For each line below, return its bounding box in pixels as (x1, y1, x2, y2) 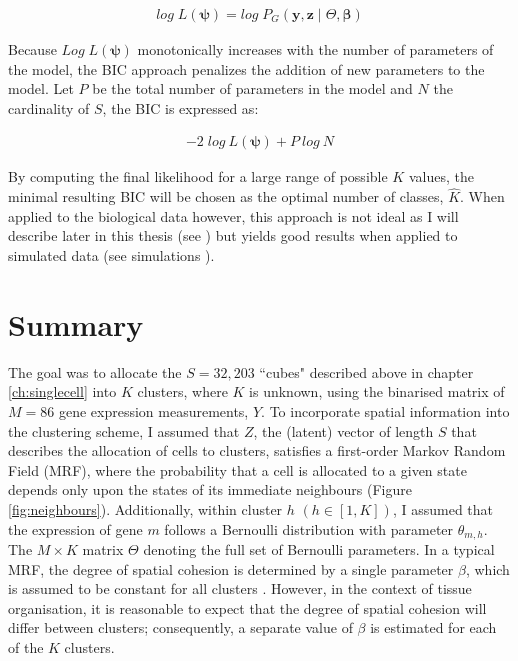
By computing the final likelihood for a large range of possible (8, 166, 388, 187)
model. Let (8, 78, 74, 99)
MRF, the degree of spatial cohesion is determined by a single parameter (8, 558, 454, 579)
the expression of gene (8, 518, 143, 539)
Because (8, 39, 57, 60)
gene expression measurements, (58, 400, 249, 421)
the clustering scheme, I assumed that (8, 420, 240, 441)
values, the (408, 166, 474, 187)
